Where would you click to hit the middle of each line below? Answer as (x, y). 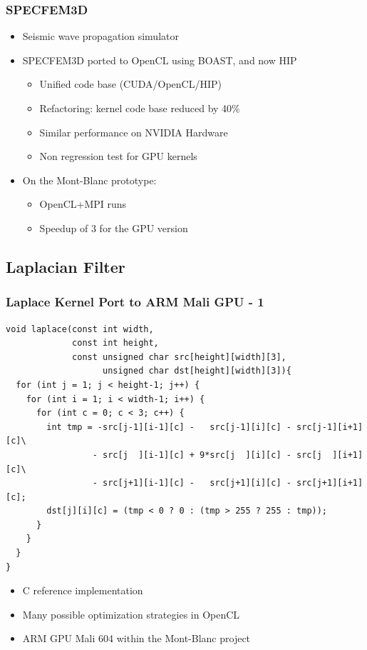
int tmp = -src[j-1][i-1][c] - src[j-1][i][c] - (169, 427)
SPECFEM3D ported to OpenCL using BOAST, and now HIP (160, 60)
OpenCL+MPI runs (83, 204)
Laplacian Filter (66, 266)
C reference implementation (83, 590)
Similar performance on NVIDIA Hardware (134, 132)
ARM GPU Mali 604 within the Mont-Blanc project (136, 638)
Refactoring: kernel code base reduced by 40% (140, 108)
